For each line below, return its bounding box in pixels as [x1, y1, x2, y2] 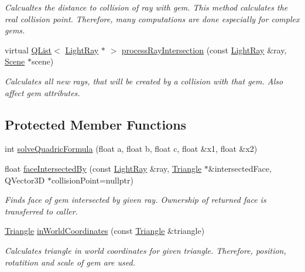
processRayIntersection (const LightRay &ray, [121, 43, 287, 56]
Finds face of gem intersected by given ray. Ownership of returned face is [5, 193, 266, 206]
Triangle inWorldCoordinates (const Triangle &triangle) [5, 225, 205, 237]
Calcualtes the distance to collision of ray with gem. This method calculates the [5, 1, 288, 13]
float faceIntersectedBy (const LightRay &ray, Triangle [5, 162, 202, 174]
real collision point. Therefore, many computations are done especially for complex [5, 12, 300, 25]
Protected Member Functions [5, 115, 187, 133]
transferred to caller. [5, 205, 78, 217]
